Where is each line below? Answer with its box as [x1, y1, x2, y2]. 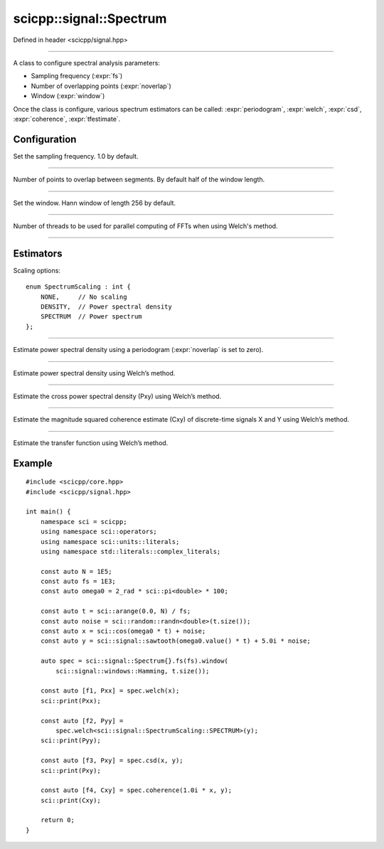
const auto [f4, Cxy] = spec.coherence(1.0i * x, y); [40, 786, 233, 794]
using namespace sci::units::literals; [40, 538, 180, 545]
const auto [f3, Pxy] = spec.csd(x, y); [40, 757, 184, 764]
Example [13, 457, 53, 469]
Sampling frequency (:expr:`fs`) [31, 72, 123, 80]
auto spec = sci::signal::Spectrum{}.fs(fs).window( [40, 657, 229, 665]
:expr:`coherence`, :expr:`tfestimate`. [13, 114, 121, 123]
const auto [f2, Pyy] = [40, 717, 124, 725]
